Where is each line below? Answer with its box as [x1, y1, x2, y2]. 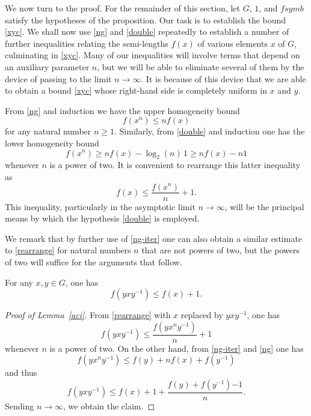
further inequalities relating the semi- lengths [5, 37, 168, 49]
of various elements [197, 37, 268, 49]
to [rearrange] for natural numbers [5, 244, 131, 256]
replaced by [180, 309, 223, 321]
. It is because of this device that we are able [141, 72, 306, 85]
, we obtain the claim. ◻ [63, 399, 155, 412]
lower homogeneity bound [5, 136, 99, 149]
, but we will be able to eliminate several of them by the [97, 60, 304, 73]
